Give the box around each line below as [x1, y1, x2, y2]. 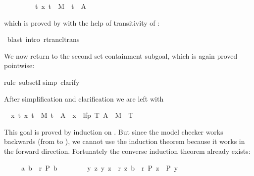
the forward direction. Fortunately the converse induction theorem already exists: [4, 145, 251, 156]
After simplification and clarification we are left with [4, 93, 164, 104]
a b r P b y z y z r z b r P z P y [21, 162, 178, 173]
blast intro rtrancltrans [7, 34, 80, 44]
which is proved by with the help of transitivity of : [4, 17, 160, 28]
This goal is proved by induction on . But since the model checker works [4, 126, 223, 137]
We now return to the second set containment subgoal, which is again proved [4, 50, 238, 61]
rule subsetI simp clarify [4, 76, 80, 87]
